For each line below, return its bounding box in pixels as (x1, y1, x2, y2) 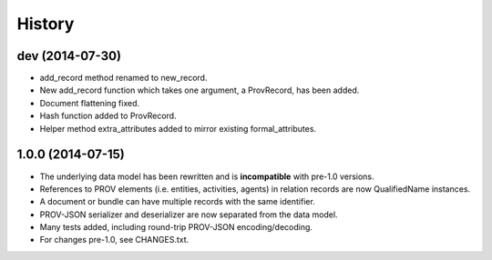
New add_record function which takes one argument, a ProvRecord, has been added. (39, 85, 360, 95)
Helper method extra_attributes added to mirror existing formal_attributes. (39, 123, 317, 134)
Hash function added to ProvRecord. (39, 110, 177, 122)
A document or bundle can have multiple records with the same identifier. (39, 196, 316, 207)
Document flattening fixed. (39, 97, 140, 108)
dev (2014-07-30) (16, 48, 122, 64)
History (16, 14, 75, 34)
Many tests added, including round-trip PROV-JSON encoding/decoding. (39, 222, 313, 233)
